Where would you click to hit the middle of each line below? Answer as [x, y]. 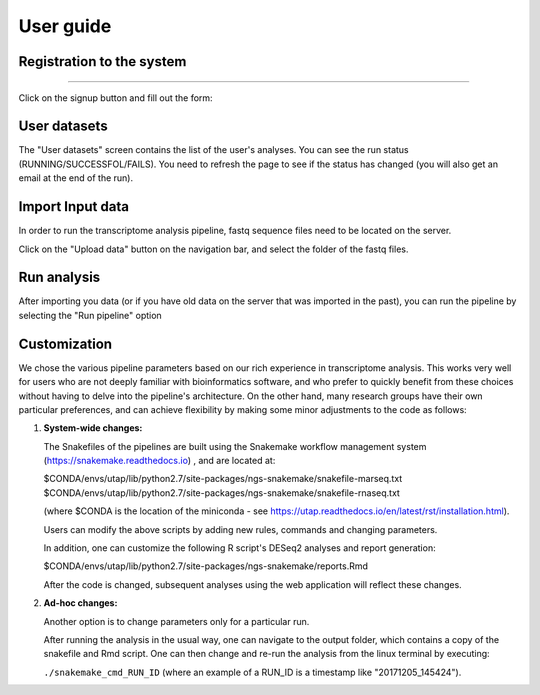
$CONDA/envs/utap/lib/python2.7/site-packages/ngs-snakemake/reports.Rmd [206, 566]
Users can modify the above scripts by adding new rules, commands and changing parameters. [240, 529]
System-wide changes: [93, 428]
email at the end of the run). [76, 178]
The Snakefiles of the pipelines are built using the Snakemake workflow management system [235, 446]
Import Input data [74, 206]
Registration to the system [102, 61]
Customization [65, 343]
